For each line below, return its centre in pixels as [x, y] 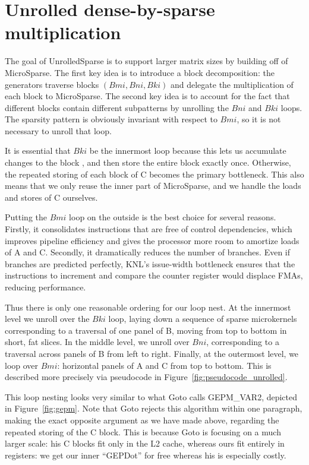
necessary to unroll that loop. [58, 130]
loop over [22, 365]
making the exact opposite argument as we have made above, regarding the [142, 420]
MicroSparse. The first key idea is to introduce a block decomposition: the [140, 72]
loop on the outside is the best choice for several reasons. [173, 217]
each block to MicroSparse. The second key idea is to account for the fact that [147, 96]
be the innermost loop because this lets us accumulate [188, 151]
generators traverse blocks [52, 84]
